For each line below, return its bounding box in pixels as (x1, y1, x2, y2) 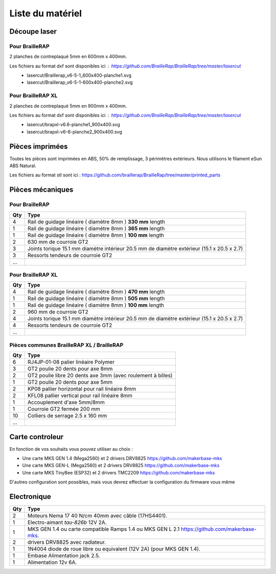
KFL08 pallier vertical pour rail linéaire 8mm (27, 392, 133, 399)
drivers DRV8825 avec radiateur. (27, 539, 106, 546)
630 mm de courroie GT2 (27, 238, 89, 245)
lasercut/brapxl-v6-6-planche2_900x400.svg (27, 128, 123, 135)
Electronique (9, 492, 51, 501)
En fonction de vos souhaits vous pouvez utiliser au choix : (9, 446, 133, 452)
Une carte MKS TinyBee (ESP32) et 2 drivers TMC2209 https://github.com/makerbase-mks (22, 469, 215, 475)
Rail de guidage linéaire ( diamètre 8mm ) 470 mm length (27, 288, 165, 295)
